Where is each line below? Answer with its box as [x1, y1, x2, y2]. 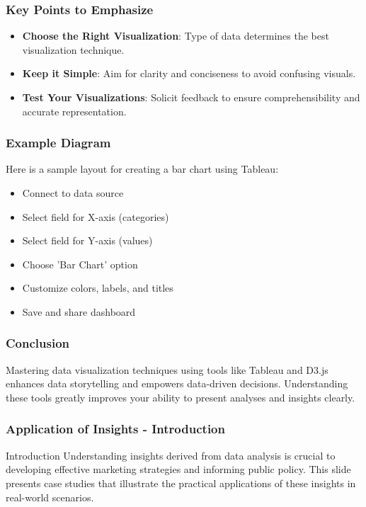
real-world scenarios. [6, 489, 94, 504]
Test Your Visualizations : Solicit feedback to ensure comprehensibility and [22, 90, 360, 104]
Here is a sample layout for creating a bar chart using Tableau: [6, 161, 279, 176]
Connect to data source [22, 186, 124, 200]
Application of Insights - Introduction [6, 420, 225, 438]
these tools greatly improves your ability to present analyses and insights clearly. [6, 389, 355, 404]
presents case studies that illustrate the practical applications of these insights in [6, 475, 356, 490]
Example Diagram [6, 134, 111, 152]
